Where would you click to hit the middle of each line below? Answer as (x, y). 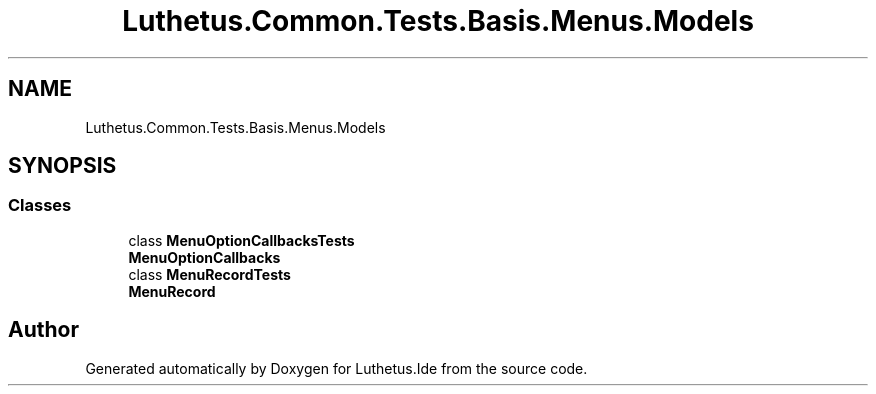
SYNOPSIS (62, 166)
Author (43, 330)
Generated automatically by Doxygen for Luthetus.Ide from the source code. (336, 368)
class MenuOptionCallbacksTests (241, 240)
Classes (40, 205)
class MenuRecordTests (209, 274)
